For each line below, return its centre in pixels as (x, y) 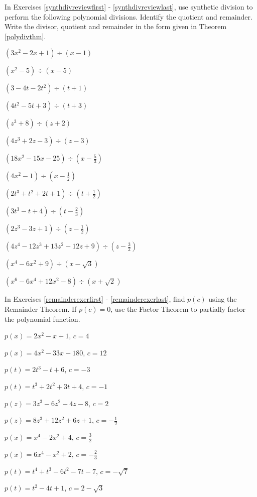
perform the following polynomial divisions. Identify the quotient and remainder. (128, 16)
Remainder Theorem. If (41, 308)
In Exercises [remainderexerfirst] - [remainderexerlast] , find (95, 299)
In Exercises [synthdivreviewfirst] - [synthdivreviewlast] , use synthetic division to (129, 7)
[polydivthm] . (25, 36)
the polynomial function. (42, 319)
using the (223, 299)
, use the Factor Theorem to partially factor (178, 308)
